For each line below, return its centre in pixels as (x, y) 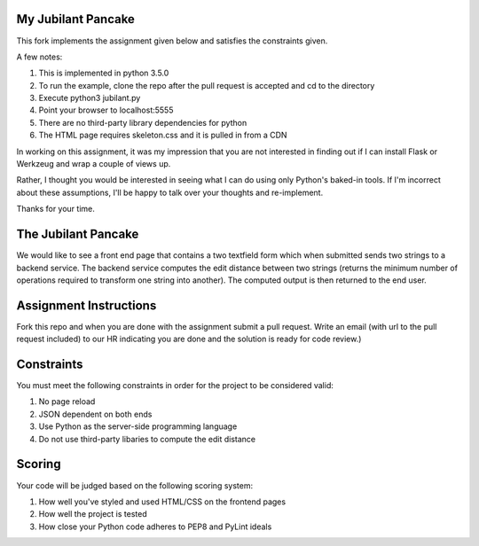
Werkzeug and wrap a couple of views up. (94, 164)
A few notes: (39, 57)
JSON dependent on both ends (95, 414)
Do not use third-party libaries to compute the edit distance (147, 439)
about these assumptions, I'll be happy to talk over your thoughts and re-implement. (170, 192)
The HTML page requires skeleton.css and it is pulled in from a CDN (163, 135)
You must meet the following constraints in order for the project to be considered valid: (175, 386)
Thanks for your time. (55, 209)
